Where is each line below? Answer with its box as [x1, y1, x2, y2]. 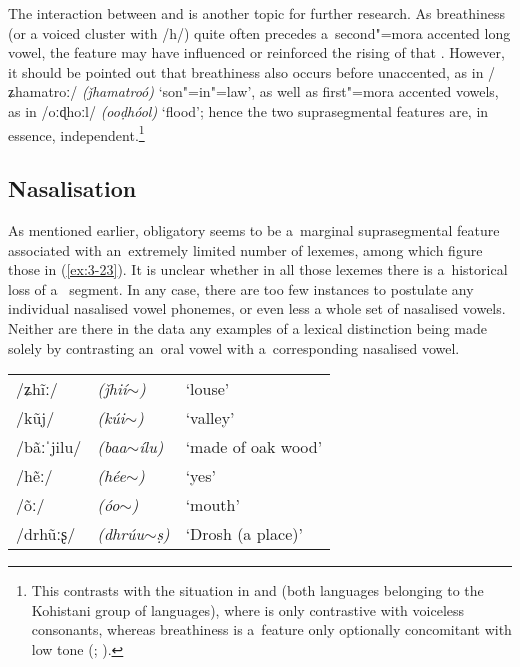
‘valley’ [185, 406, 235, 430]
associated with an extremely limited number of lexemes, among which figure [8, 239, 483, 260]
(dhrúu [97, 522, 145, 546]
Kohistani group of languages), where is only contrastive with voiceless [31, 599, 465, 620]
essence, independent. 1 [8, 121, 145, 145]
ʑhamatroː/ [8, 81, 78, 102]
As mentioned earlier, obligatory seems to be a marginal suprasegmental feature [8, 220, 500, 241]
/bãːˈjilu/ [16, 435, 82, 459]
